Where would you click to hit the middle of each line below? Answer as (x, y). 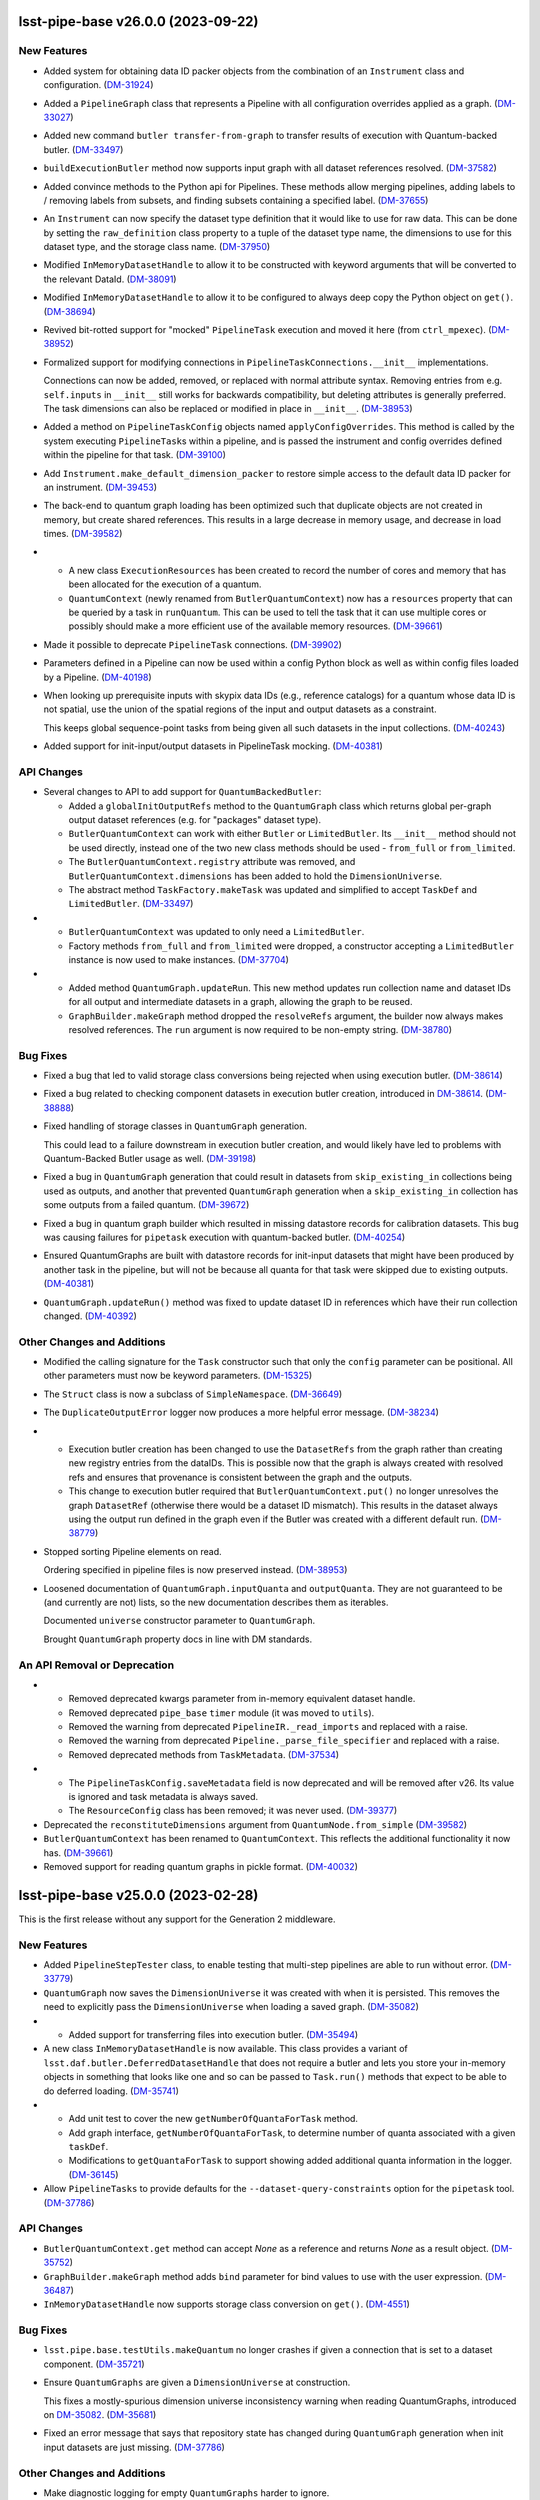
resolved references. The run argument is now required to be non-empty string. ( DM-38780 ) (260, 1029)
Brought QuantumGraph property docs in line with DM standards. (178, 1639)
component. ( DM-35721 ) (94, 2364)
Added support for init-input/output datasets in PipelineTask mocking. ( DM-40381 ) (213, 746)
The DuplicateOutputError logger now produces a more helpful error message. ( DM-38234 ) (241, 1412)
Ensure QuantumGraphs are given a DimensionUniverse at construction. (197, 2382)
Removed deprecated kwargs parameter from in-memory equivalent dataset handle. (242, 1699)
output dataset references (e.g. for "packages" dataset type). (195, 820)
